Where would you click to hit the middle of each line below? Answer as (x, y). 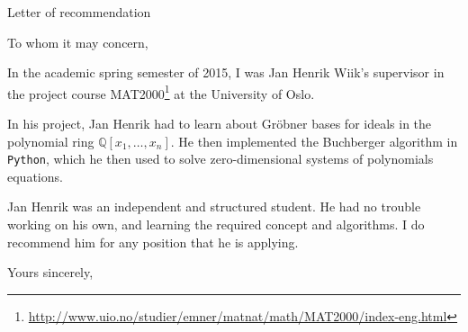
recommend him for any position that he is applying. (153, 242)
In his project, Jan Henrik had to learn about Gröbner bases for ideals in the (220, 124)
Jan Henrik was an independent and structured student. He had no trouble (214, 206)
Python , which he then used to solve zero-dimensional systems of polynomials (220, 159)
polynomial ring (51, 141)
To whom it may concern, (78, 42)
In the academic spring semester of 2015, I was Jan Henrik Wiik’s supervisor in (226, 72)
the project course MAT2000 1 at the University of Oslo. (161, 92)
